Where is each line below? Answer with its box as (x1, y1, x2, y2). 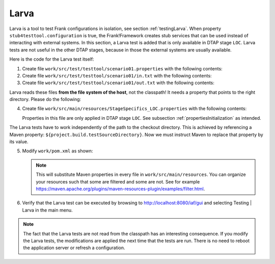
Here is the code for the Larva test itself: (9, 56, 94, 62)
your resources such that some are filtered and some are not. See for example (36, 178, 200, 184)
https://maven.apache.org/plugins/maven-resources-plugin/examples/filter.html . (36, 186, 205, 192)
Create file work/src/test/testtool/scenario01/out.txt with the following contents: (22, 80, 215, 86)
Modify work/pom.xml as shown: (22, 148, 93, 154)
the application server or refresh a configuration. (23, 245, 125, 251)
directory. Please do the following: (9, 96, 81, 102)
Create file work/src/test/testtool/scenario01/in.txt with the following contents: (22, 72, 212, 78)
